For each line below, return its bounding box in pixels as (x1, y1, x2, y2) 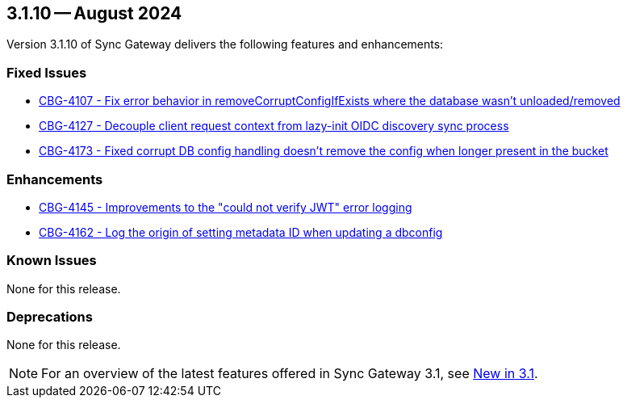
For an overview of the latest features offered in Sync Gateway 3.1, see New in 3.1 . (41, 365, 538, 382)
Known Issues (6, 252, 97, 269)
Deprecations (6, 309, 93, 326)
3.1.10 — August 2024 (6, 3, 182, 23)
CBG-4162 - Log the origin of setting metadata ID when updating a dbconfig (39, 225, 443, 239)
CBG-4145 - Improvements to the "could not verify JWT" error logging (39, 200, 412, 214)
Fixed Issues (6, 64, 87, 81)
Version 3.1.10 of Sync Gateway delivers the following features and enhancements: (6, 37, 444, 52)
